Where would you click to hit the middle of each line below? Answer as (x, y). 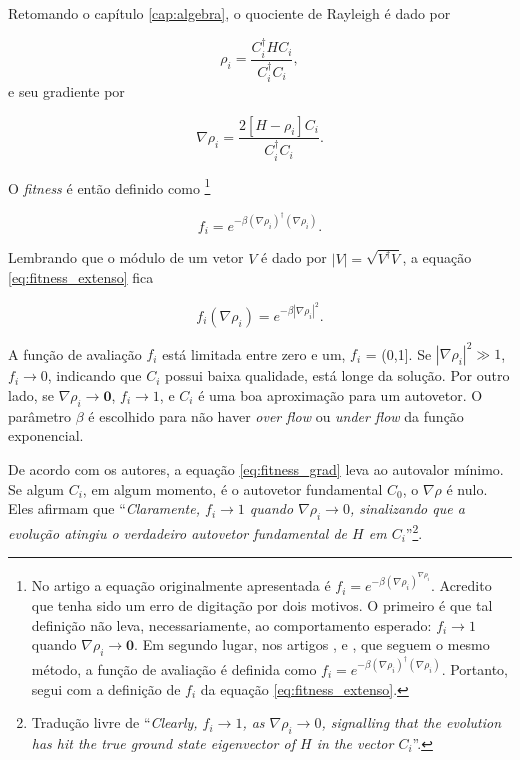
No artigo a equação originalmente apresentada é (181, 585)
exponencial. (46, 435)
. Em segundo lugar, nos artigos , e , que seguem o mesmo (312, 644)
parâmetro (40, 415)
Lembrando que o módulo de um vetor (126, 257)
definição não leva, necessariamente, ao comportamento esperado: (231, 624)
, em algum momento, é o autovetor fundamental (232, 488)
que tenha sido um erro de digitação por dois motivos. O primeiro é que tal (262, 604)
